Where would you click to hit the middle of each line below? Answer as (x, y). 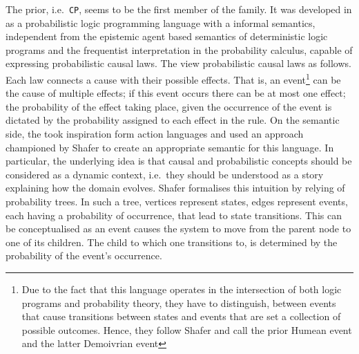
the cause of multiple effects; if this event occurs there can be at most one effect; (176, 93)
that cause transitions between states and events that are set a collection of (181, 316)
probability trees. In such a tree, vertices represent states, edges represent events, (177, 202)
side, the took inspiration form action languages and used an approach (155, 134)
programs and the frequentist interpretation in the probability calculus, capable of (179, 49)
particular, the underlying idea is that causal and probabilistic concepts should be (179, 161)
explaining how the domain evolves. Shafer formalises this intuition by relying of (175, 188)
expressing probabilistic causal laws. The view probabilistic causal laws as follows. (178, 63)
